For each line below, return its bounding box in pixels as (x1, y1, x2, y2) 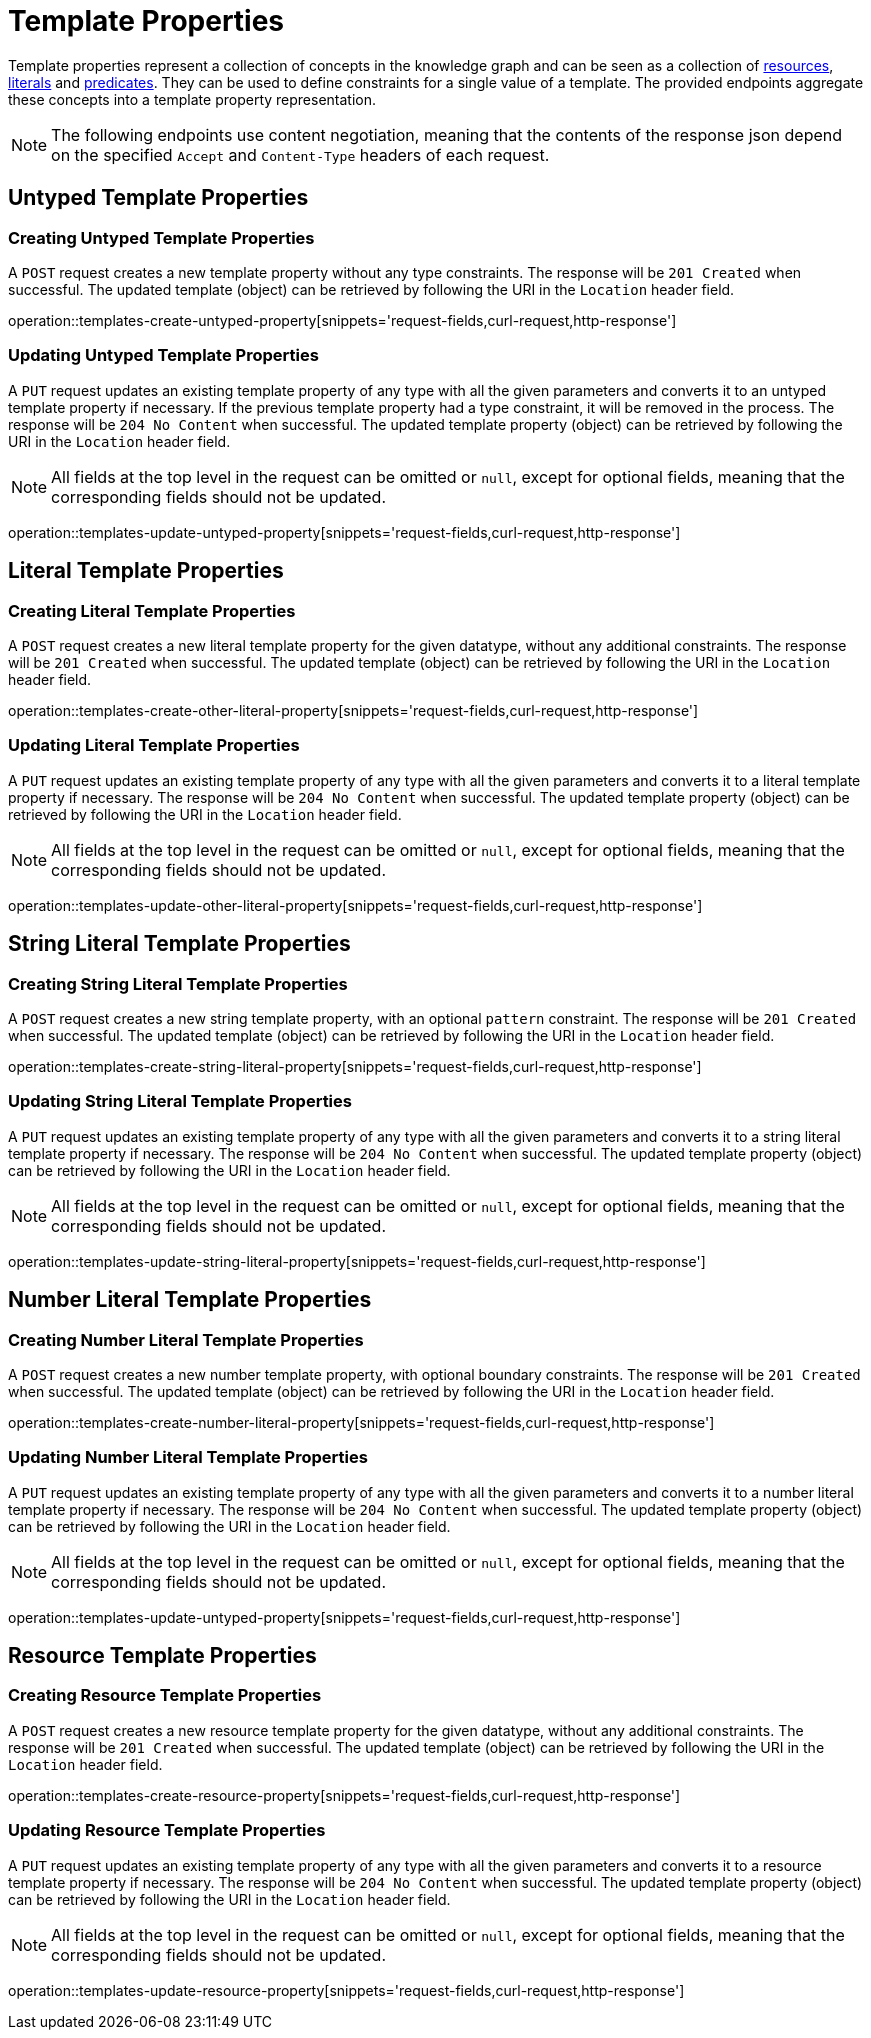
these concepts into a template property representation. (8, 90, 377, 108)
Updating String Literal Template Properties (8, 1091, 352, 1112)
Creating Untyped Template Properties (8, 227, 315, 248)
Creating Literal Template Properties (8, 600, 296, 621)
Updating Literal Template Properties (8, 735, 300, 756)
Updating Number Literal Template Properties (8, 1447, 368, 1468)
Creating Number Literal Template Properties (8, 1329, 364, 1350)
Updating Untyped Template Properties (8, 345, 319, 366)
